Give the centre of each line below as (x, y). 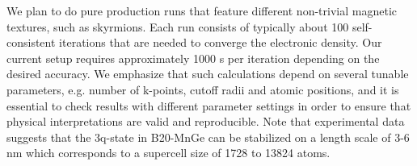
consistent (31, 42)
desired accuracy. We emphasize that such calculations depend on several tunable (208, 74)
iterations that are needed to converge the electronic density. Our (221, 42)
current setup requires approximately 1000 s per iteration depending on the (193, 58)
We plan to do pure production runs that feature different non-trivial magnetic (202, 10)
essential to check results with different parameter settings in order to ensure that (209, 105)
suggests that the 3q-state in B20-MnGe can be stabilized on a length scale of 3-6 (208, 137)
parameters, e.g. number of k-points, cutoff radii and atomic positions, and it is (203, 89)
